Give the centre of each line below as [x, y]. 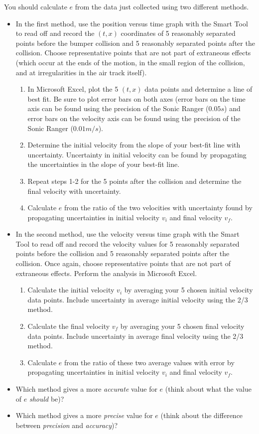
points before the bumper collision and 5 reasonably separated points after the [135, 43]
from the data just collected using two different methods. [162, 6]
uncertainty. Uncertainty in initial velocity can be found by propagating [137, 154]
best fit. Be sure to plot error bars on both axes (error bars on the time [136, 98]
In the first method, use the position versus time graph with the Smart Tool [132, 23]
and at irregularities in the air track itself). [81, 72]
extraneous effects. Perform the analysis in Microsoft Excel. [106, 273]
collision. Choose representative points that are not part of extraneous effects [133, 53]
